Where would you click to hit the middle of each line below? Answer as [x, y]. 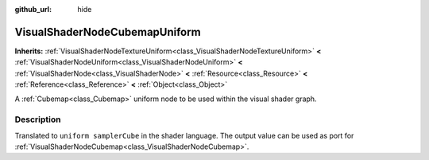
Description [38, 119]
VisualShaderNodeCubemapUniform [108, 32]
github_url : [33, 9]
